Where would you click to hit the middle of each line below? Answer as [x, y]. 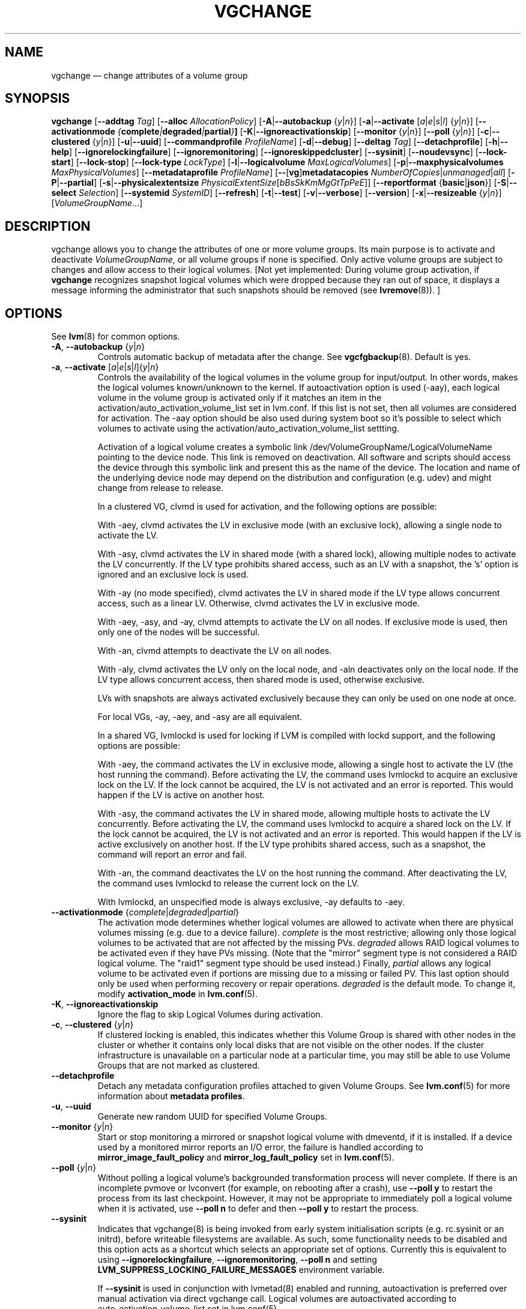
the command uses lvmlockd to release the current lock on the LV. [228, 883]
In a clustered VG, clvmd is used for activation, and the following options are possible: [267, 507]
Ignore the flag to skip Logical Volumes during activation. [210, 1015]
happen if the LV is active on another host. [181, 795]
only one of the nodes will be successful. [179, 632]
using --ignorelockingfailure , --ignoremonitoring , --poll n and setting [237, 1260]
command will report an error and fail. [172, 855]
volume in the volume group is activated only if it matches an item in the [240, 398]
